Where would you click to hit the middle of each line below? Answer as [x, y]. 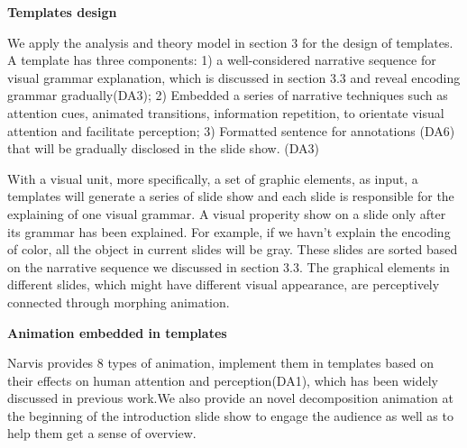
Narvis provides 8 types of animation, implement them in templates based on [220, 363]
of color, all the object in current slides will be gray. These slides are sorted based [233, 249]
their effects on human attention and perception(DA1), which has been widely [223, 380]
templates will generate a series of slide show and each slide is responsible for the [231, 196]
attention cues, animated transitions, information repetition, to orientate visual [226, 112]
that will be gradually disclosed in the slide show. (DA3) [163, 148]
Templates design [62, 12]
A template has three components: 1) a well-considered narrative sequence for [222, 60]
